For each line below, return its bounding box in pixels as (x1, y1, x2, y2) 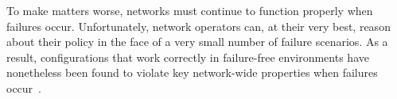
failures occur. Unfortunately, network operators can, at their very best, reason (6, 17, 391, 34)
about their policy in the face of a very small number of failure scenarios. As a (6, 33, 388, 50)
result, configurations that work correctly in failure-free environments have (6, 48, 369, 65)
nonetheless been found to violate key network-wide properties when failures (6, 64, 378, 81)
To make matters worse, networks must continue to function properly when (6, 2, 373, 18)
